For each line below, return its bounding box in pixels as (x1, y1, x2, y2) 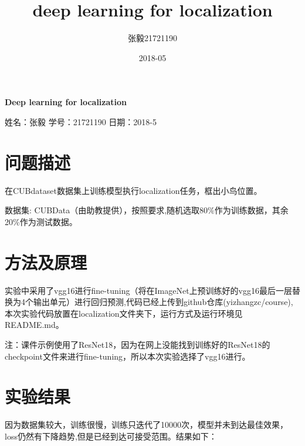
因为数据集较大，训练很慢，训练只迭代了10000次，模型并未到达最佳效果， (5, 418, 288, 431)
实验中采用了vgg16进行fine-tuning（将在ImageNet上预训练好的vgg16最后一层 (5, 284, 293, 296)
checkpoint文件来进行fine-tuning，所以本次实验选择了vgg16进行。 (5, 350, 250, 362)
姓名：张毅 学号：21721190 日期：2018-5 (5, 115, 157, 128)
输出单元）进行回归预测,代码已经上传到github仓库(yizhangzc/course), (33, 296, 293, 308)
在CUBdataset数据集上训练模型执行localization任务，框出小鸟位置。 (5, 184, 262, 196)
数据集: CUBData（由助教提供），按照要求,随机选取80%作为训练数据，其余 (5, 204, 289, 216)
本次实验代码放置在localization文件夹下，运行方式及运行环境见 (5, 307, 243, 319)
